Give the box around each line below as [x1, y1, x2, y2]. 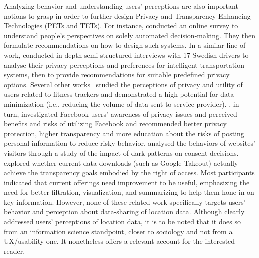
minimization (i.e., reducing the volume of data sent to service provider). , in [4, 98, 239, 109]
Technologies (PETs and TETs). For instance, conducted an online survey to [4, 20, 238, 31]
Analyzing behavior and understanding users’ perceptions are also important [4, 1, 238, 11]
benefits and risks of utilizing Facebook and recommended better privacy [4, 118, 227, 129]
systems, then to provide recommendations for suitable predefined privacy [4, 69, 230, 80]
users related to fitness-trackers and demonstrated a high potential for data [4, 89, 234, 99]
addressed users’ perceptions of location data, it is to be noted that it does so [4, 216, 241, 227]
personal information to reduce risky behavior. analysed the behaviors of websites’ [4, 138, 255, 148]
